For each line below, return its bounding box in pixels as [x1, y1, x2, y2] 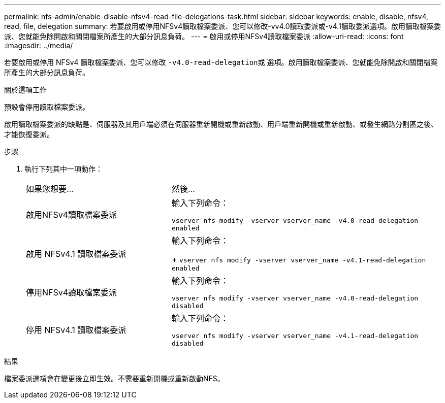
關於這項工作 [4, 85, 47, 94]
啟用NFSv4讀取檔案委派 [26, 210, 117, 220]
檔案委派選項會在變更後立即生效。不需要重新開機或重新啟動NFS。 [4, 374, 225, 383]
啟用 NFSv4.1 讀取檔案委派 [26, 248, 126, 259]
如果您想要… [26, 184, 74, 194]
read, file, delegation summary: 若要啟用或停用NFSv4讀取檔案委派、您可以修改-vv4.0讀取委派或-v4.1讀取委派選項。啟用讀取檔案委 [4, 22, 441, 30]
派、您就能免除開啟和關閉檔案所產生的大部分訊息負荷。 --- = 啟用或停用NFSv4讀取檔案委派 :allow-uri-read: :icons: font [4, 32, 404, 41]
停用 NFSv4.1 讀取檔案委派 [26, 325, 126, 335]
